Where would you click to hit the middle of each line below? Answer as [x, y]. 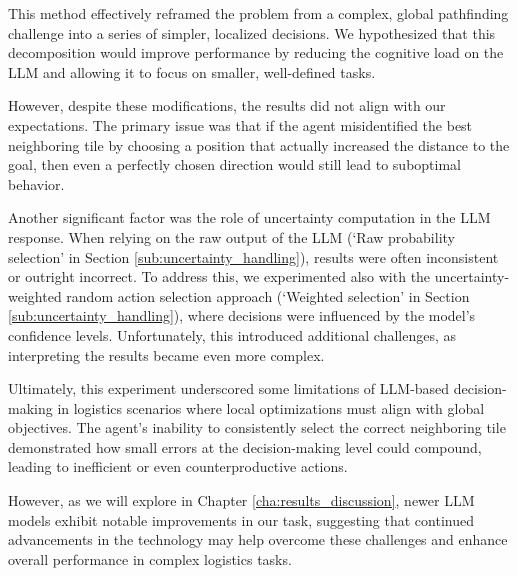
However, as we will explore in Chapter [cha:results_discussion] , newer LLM [241, 500]
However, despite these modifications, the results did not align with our [227, 105]
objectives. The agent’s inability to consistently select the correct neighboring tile [257, 427]
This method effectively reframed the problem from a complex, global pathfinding [258, 13]
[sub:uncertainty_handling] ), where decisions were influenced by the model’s [242, 315]
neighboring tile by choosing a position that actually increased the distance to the [259, 144]
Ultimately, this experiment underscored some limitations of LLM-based [229, 388]
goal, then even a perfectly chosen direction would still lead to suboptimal [234, 164]
